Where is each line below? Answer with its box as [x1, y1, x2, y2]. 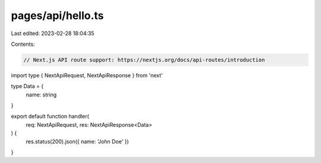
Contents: [11, 40, 35, 48]
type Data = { [11, 83, 44, 90]
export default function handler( [11, 113, 89, 120]
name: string [26, 91, 57, 98]
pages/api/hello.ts [11, 9, 104, 22]
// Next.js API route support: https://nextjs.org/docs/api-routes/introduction [23, 57, 265, 63]
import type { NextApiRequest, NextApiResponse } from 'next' [11, 71, 163, 79]
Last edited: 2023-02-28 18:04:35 [11, 30, 95, 37]
